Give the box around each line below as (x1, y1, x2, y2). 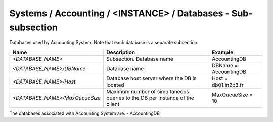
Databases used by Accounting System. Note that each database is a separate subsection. (9, 39, 199, 46)
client (106, 100, 120, 107)
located (106, 81, 124, 88)
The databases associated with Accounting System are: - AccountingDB (9, 110, 160, 116)
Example (211, 49, 234, 56)
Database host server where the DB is (106, 75, 197, 82)
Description (106, 49, 135, 56)
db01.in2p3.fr (211, 81, 244, 88)
